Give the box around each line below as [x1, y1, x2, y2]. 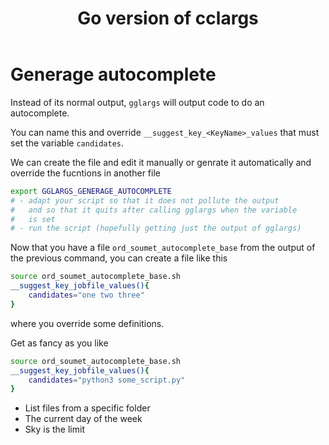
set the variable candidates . [10, 137, 125, 149]
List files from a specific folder [24, 402, 151, 414]
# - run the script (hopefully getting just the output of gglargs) [10, 223, 302, 234]
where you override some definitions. [10, 317, 165, 329]
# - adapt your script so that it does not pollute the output [10, 195, 280, 206]
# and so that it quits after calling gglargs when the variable [10, 205, 298, 215]
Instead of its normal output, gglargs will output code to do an [10, 96, 265, 108]
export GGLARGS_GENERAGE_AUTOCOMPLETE [10, 186, 172, 196]
